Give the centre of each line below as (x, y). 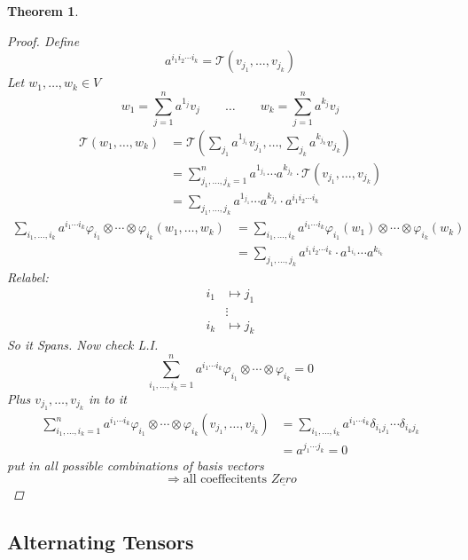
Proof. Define (43, 40)
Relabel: (28, 277)
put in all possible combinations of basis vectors (136, 465)
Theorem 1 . (43, 11)
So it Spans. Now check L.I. (83, 345)
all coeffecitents (225, 480)
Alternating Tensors (101, 542)
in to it (108, 398)
